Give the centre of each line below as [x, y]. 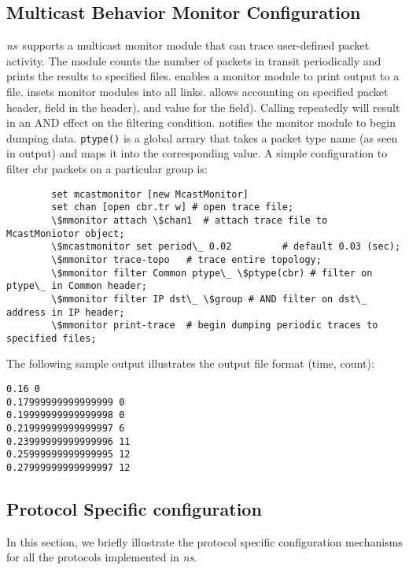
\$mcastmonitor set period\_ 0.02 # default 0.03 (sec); [226, 247]
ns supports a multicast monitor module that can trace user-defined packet [188, 45]
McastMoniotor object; [66, 233]
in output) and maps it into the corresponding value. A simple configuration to [197, 153]
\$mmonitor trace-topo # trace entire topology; [186, 259]
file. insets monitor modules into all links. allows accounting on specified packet [197, 91]
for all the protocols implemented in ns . [102, 557]
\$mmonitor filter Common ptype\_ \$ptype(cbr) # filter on [212, 273]
